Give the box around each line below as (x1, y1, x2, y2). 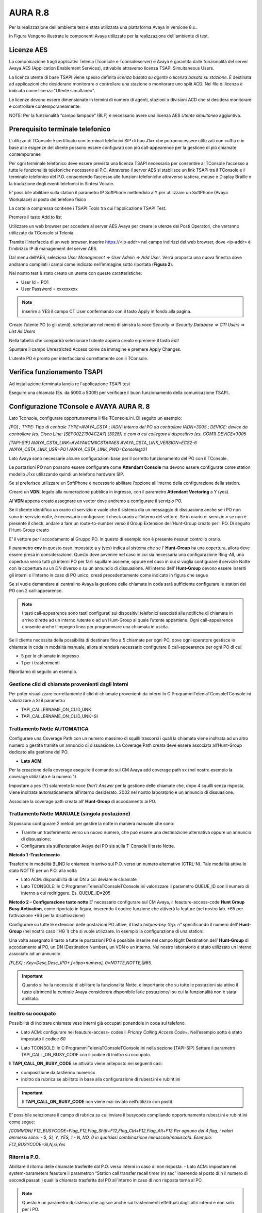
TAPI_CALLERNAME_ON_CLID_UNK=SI (21, 713, 98, 719)
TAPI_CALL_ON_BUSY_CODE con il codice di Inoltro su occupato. (21, 1051, 151, 1057)
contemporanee (9, 151, 41, 157)
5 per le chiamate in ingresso (21, 653, 80, 659)
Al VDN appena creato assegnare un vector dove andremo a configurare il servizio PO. (9, 498, 182, 504)
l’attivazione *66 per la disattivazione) (9, 913, 85, 918)
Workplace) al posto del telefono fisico (9, 197, 86, 202)
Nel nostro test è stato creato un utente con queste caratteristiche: (9, 270, 142, 276)
